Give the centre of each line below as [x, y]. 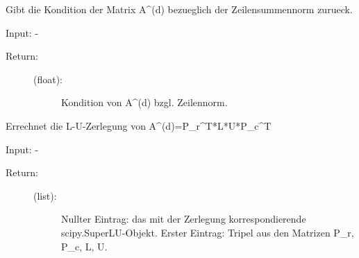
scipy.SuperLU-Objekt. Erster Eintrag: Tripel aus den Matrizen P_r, [208, 232]
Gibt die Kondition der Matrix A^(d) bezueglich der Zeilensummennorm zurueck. [179, 9]
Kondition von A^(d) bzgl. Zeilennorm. [144, 102]
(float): [48, 79]
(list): [45, 195]
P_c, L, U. [84, 246]
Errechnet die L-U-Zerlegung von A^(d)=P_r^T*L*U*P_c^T [139, 125]
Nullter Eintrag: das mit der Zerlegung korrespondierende [184, 219]
